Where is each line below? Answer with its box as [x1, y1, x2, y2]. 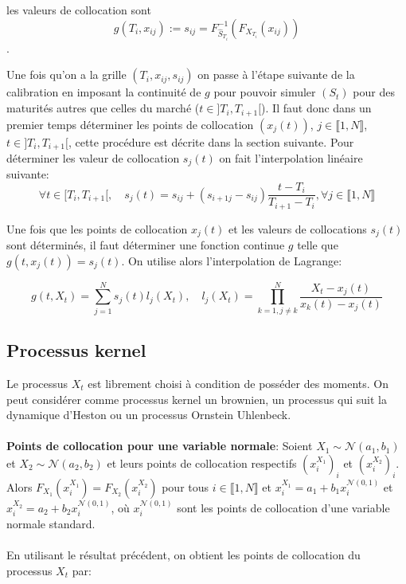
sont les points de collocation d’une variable [177, 499, 390, 515]
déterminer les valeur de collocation [6, 149, 180, 166]
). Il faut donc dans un [261, 100, 372, 116]
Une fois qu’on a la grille [6, 66, 127, 83]
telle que [297, 237, 338, 253]
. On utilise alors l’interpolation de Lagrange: [121, 252, 342, 268]
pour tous [162, 478, 209, 495]
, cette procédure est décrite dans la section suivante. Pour [68, 133, 354, 150]
